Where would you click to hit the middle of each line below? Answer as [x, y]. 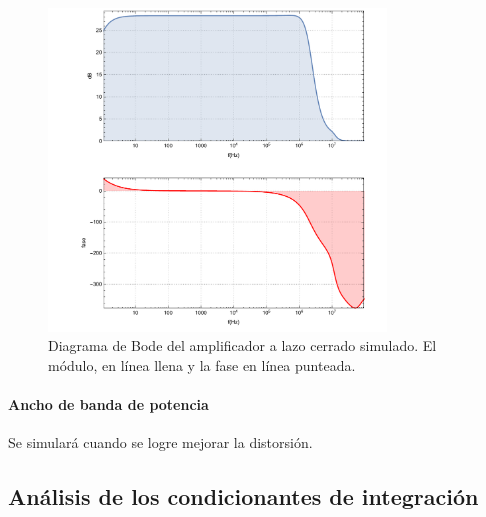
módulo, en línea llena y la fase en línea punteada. [202, 364]
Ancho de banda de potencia [108, 403]
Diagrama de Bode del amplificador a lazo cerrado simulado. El [242, 345]
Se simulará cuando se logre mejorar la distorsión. [160, 442]
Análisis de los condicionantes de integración [243, 496]
